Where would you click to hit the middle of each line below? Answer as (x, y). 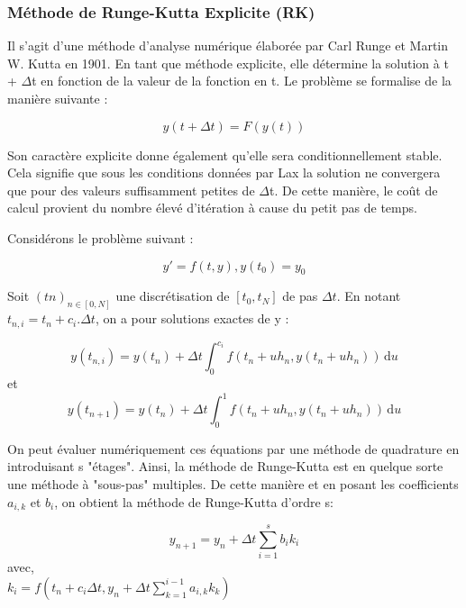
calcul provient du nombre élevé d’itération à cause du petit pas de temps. (212, 208)
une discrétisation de (173, 296)
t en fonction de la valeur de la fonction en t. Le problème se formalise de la (242, 81)
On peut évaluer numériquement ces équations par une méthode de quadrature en (233, 448)
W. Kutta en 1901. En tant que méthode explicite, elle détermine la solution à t (228, 63)
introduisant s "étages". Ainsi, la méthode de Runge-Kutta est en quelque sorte (225, 466)
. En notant (369, 296)
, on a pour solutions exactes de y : (192, 318)
